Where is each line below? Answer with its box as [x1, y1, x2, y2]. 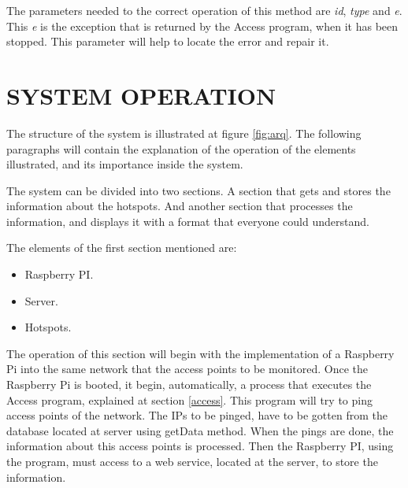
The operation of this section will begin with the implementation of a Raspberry [6, 345, 395, 361]
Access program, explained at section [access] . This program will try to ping [6, 391, 373, 408]
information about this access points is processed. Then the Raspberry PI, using [6, 438, 394, 454]
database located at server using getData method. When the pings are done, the [6, 422, 394, 438]
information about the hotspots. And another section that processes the [6, 198, 353, 214]
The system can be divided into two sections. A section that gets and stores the [6, 182, 391, 198]
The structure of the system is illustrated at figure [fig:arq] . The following [6, 124, 362, 141]
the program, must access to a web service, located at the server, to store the [6, 453, 378, 469]
